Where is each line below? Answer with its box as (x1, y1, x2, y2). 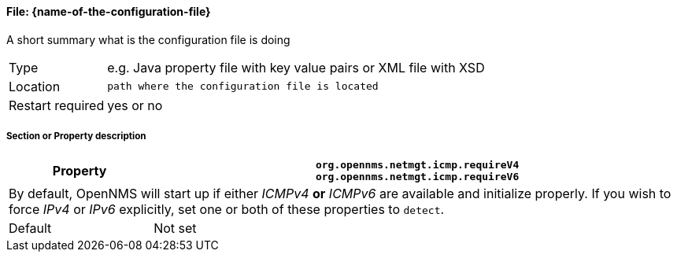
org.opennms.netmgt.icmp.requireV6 (315, 171, 520, 183)
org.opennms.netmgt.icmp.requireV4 (315, 159, 520, 171)
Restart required (9, 97, 105, 113)
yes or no (107, 97, 163, 113)
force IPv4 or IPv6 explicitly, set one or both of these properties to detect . (9, 201, 445, 218)
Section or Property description (6, 131, 146, 142)
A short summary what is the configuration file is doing (6, 32, 290, 46)
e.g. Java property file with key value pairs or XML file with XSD (107, 59, 485, 76)
